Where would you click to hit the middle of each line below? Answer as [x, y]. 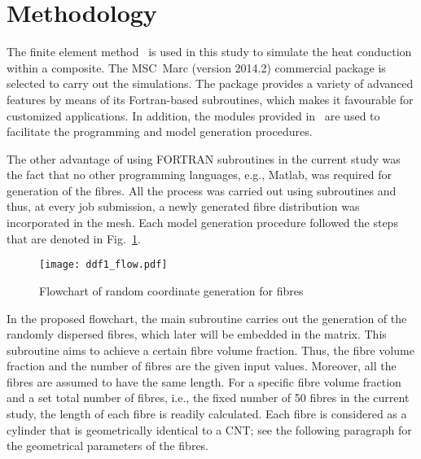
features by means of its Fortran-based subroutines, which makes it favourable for [210, 99]
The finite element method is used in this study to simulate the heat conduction [209, 52]
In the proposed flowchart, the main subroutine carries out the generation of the [207, 318]
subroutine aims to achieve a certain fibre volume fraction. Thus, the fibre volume [210, 350]
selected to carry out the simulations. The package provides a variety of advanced [210, 83]
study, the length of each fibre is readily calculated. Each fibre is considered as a [207, 414]
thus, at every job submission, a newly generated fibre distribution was [183, 206]
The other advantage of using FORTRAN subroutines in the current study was [204, 158]
